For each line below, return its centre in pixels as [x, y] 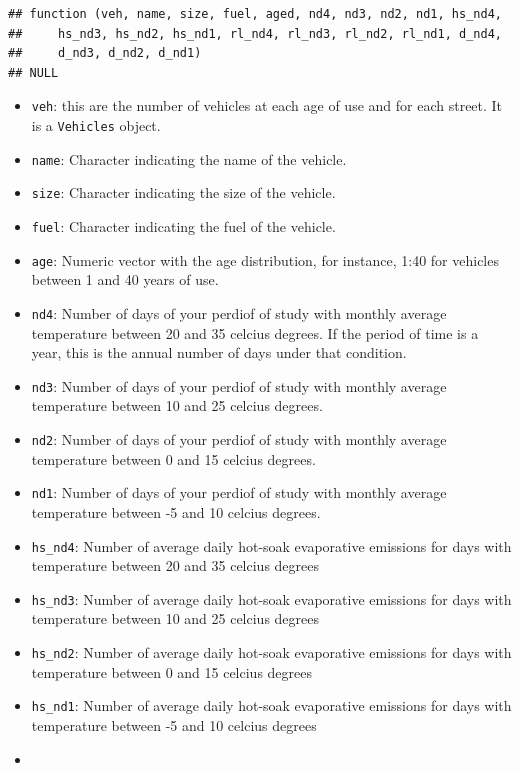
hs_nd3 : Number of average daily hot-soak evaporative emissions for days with [271, 598]
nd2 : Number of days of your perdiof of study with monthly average [239, 439]
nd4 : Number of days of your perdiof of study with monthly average [239, 312]
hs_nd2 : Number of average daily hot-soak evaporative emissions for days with [271, 652]
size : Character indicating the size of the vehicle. [183, 192]
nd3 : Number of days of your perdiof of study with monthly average [239, 385]
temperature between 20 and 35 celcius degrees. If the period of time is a [255, 332]
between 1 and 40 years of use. [125, 279]
